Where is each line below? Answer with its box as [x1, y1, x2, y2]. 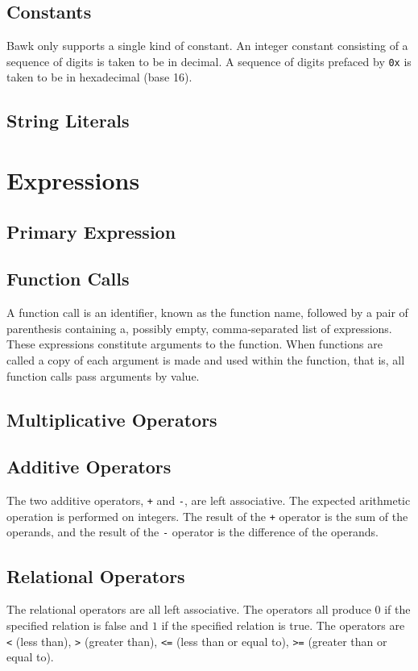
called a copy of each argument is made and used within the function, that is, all [6, 351, 405, 368]
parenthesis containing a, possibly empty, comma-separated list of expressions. [6, 319, 392, 336]
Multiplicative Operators [6, 406, 217, 431]
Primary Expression [6, 219, 176, 244]
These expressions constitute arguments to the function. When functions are [6, 335, 383, 352]
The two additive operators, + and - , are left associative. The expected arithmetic [6, 492, 411, 509]
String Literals [6, 108, 130, 133]
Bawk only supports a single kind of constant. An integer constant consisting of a [6, 37, 408, 54]
